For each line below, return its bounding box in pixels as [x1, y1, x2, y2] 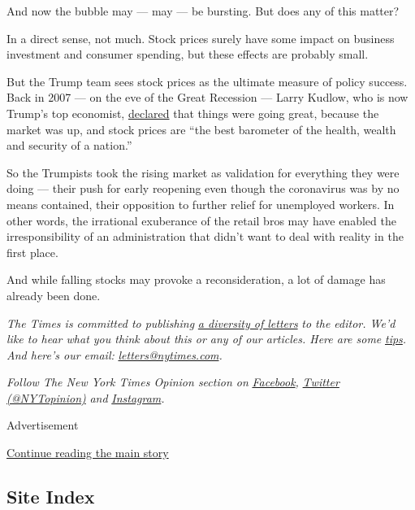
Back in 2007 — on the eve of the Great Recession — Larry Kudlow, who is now [6, 89, 409, 106]
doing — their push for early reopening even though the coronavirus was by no [6, 180, 400, 197]
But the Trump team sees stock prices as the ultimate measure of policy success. [6, 72, 408, 89]
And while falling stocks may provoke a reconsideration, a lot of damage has [6, 271, 386, 288]
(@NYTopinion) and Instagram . [6, 389, 165, 406]
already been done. [6, 286, 101, 303]
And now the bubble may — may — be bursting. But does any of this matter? [6, 2, 400, 19]
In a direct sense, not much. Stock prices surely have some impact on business [6, 29, 395, 46]
